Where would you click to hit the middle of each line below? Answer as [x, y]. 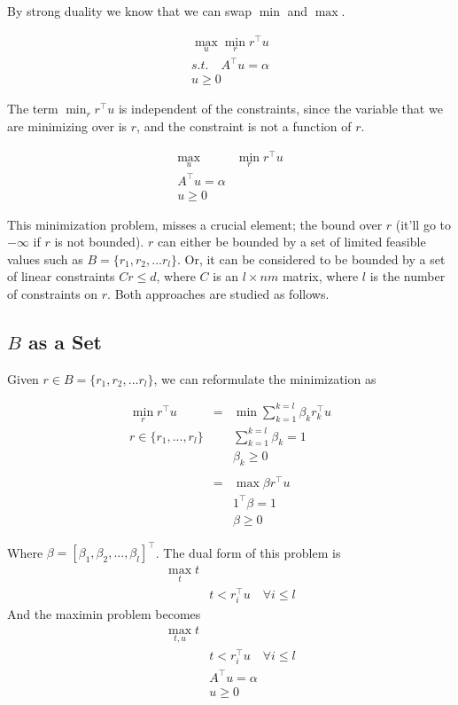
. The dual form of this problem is [248, 552]
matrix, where [320, 276]
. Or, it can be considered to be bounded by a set [311, 258]
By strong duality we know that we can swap [130, 11]
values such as [45, 258]
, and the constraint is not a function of [244, 126]
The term [33, 109]
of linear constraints [61, 276]
